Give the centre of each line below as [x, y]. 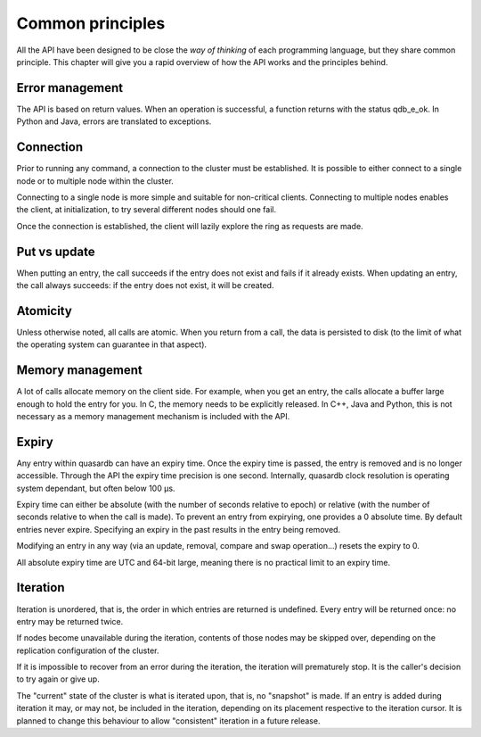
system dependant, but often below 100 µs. [96, 488]
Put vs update [56, 251]
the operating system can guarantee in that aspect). [112, 344]
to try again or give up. [58, 679]
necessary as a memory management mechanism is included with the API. [153, 416]
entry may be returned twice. [70, 621]
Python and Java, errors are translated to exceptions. [114, 121]
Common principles [91, 23]
